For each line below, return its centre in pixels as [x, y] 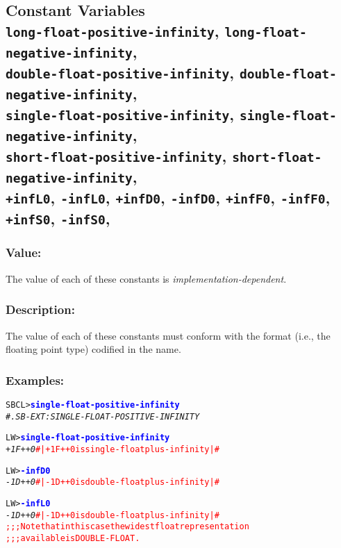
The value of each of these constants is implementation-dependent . [146, 278]
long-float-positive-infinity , [113, 30]
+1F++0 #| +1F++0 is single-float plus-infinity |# [113, 449]
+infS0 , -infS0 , [58, 218]
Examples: [35, 380]
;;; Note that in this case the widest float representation [127, 527]
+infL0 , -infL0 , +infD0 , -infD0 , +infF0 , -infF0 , [168, 197]
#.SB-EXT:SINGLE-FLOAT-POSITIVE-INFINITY [103, 416]
